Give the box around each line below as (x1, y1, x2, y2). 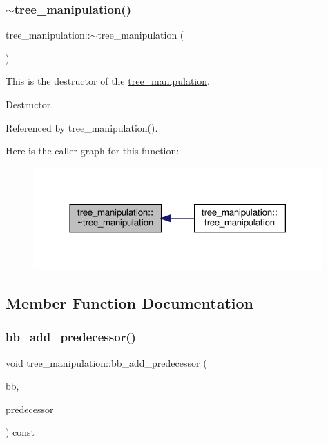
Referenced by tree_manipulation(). (6, 120, 158, 134)
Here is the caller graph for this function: (6, 143, 180, 158)
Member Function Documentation (6, 292, 254, 314)
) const (6, 425, 35, 439)
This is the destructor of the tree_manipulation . (6, 74, 210, 88)
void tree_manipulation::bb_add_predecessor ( (6, 355, 207, 370)
